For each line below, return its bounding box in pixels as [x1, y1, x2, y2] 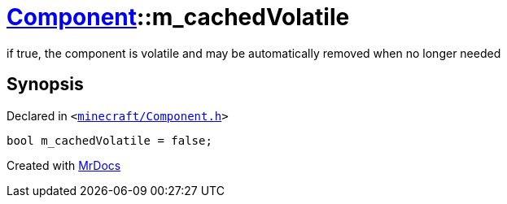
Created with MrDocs [7, 158, 121, 172]
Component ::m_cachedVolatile [7, 3, 350, 31]
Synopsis [7, 74, 84, 95]
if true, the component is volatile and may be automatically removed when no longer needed [7, 46, 501, 60]
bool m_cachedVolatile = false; [7, 133, 212, 147]
